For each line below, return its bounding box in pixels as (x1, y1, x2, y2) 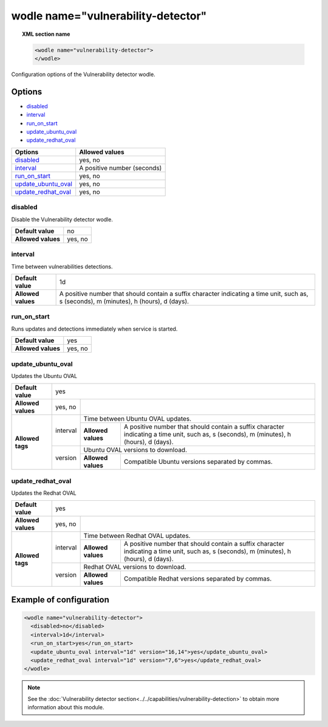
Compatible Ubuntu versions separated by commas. (123, 458, 273, 466)
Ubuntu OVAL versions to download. (83, 446, 188, 454)
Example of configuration (11, 594, 109, 605)
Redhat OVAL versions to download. (83, 563, 186, 571)
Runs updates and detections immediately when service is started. (11, 325, 178, 332)
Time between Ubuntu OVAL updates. (83, 415, 191, 423)
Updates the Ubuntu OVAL (11, 372, 78, 379)
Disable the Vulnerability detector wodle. (11, 216, 114, 223)
